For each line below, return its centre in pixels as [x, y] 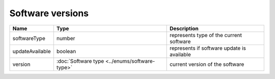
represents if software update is [208, 48]
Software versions [49, 13]
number [66, 38]
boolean [66, 51]
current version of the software [207, 64]
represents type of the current [206, 35]
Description [184, 28]
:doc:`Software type [80, 61]
